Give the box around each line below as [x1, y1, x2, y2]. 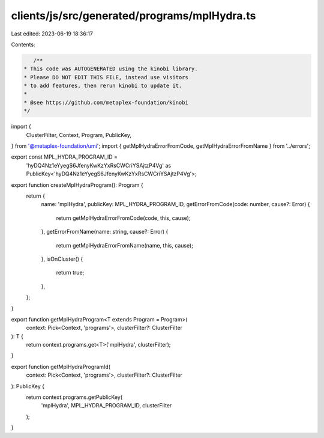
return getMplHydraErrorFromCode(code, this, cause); [56, 214, 191, 222]
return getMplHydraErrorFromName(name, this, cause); [56, 242, 193, 249]
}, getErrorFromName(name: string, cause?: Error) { [41, 228, 169, 236]
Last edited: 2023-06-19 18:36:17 [11, 30, 93, 37]
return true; [56, 269, 85, 276]
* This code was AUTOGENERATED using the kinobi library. [23, 65, 198, 72]
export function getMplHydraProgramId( [11, 363, 111, 370]
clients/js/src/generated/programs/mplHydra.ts [11, 9, 256, 22]
